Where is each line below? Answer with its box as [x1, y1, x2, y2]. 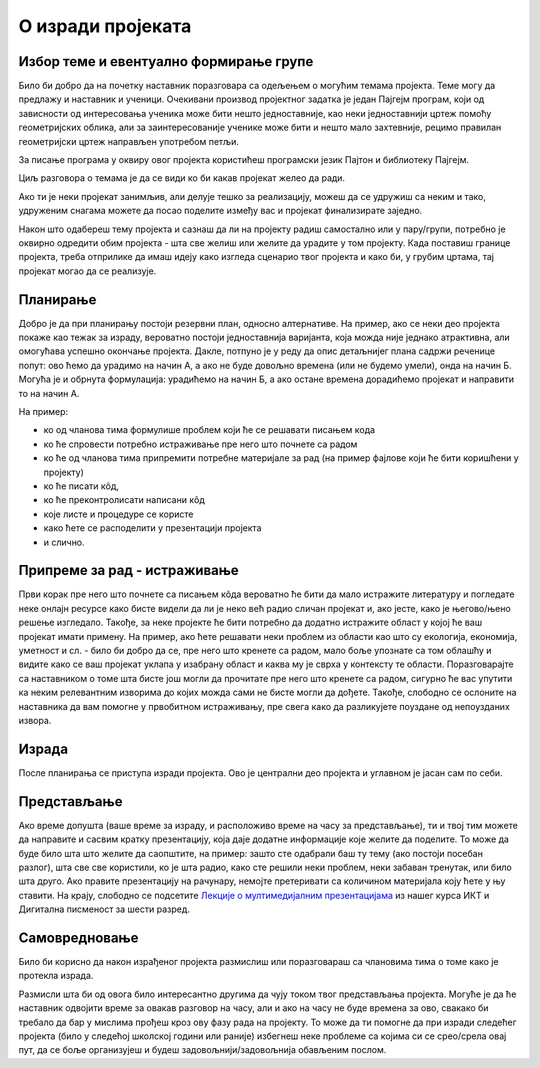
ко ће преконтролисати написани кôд [43, 494, 205, 506]
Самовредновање [18, 929, 139, 946]
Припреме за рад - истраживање [18, 562, 239, 579]
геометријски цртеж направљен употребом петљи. [18, 135, 239, 147]
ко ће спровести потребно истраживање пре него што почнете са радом [43, 438, 358, 450]
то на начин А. [18, 387, 80, 399]
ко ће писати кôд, [43, 480, 120, 492]
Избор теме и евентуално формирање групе [18, 53, 314, 70]
